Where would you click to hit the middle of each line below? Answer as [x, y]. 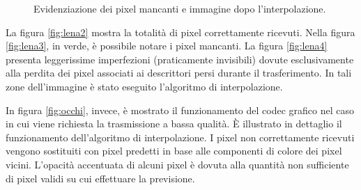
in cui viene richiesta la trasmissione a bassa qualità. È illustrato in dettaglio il [174, 124]
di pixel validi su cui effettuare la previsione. [100, 178]
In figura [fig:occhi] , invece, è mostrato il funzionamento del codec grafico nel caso [180, 110]
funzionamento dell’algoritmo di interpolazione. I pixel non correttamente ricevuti [180, 137]
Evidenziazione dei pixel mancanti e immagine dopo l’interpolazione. [180, 8]
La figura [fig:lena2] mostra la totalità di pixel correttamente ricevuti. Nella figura [180, 32]
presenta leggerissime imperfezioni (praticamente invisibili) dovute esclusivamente [180, 59]
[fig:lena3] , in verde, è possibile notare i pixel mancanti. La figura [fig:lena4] [167, 46]
